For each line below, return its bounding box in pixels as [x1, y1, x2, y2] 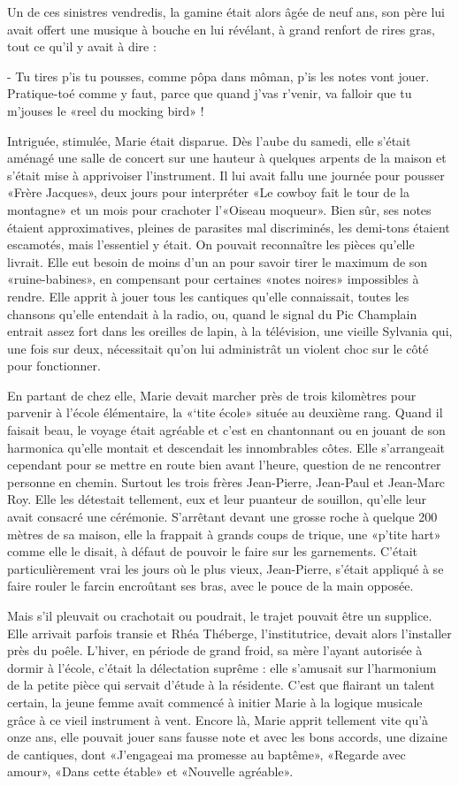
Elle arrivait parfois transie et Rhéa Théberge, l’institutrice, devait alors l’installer [7, 623, 452, 642]
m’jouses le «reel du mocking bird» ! [7, 101, 204, 119]
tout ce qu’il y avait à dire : [7, 37, 157, 56]
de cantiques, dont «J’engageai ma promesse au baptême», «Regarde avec [7, 744, 406, 763]
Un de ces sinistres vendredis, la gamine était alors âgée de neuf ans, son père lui [7, 3, 445, 20]
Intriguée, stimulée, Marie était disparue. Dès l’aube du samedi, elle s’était [7, 131, 411, 149]
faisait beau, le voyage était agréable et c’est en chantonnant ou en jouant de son [7, 421, 446, 439]
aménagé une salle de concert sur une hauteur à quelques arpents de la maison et [7, 149, 447, 167]
